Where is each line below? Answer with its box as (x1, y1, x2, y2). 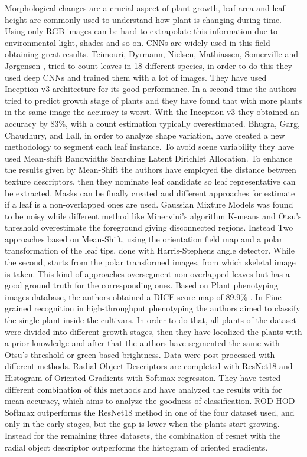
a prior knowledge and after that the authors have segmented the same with (5, 337, 280, 349)
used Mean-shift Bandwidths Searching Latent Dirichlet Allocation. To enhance (5, 152, 293, 164)
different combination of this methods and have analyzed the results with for (5, 383, 282, 395)
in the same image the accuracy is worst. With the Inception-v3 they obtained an (5, 106, 299, 118)
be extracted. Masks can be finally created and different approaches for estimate (5, 186, 295, 199)
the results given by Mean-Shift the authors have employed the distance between (5, 163, 296, 176)
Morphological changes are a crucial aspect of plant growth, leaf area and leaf (5, 2, 285, 14)
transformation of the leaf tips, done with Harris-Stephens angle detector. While (5, 244, 295, 257)
